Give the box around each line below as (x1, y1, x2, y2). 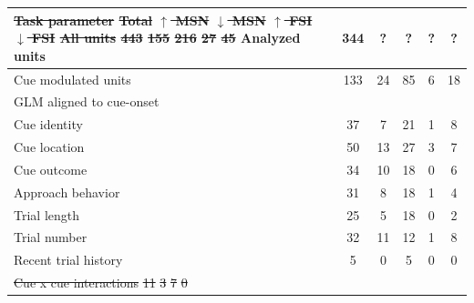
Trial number (14, 227, 88, 247)
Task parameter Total (14, 10, 153, 29)
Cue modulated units (14, 69, 131, 88)
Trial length (14, 205, 80, 224)
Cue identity (14, 115, 83, 134)
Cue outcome (14, 159, 88, 178)
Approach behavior (14, 182, 120, 201)
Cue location (14, 137, 85, 157)
